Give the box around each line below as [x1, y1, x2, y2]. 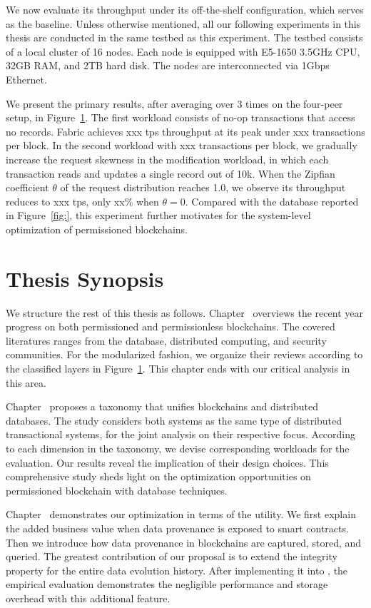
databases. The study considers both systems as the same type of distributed [6, 412, 342, 427]
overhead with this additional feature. [6, 590, 171, 605]
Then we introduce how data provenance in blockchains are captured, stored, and [6, 534, 362, 549]
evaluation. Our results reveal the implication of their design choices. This [6, 455, 329, 470]
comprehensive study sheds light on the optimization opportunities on [6, 469, 311, 484]
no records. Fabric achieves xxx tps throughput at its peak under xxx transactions [6, 123, 365, 138]
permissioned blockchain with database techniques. [6, 482, 228, 497]
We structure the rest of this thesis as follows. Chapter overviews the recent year [6, 305, 363, 320]
